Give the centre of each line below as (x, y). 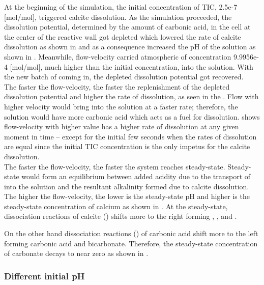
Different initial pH (45, 276)
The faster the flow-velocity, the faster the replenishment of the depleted (117, 86)
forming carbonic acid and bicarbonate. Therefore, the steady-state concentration (131, 243)
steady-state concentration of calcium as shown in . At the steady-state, (116, 206)
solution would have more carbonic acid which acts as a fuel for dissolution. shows (132, 116)
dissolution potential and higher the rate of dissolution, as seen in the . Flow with (131, 96)
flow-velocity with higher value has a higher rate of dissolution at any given (122, 126)
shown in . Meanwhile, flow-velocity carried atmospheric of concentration (118, 56)
